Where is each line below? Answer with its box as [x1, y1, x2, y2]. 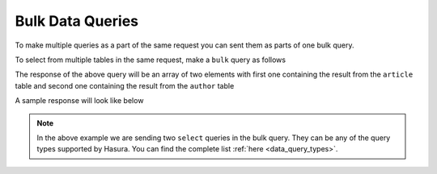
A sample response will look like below [15, 96, 144, 106]
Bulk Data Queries [15, 12, 139, 30]
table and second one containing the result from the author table [15, 81, 235, 90]
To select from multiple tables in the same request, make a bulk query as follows [15, 55, 286, 64]
